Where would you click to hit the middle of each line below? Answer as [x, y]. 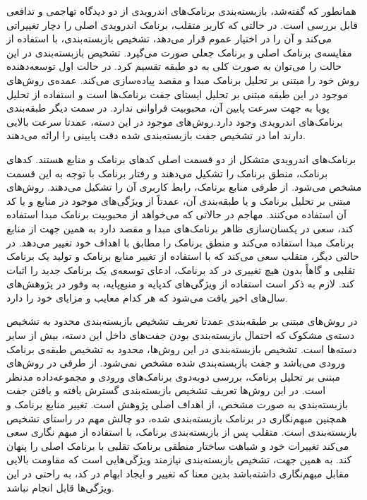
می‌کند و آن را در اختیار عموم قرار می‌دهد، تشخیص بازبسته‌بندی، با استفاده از [169, 38]
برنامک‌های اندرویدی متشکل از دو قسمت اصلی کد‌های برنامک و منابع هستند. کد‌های [181, 159]
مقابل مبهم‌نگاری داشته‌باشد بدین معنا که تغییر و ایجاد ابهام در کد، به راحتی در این [178, 473]
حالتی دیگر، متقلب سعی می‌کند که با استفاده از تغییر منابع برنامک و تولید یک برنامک [183, 256]
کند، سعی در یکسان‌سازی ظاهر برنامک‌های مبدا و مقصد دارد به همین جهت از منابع [180, 228]
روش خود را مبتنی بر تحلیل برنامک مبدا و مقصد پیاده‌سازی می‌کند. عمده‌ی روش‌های [183, 79]
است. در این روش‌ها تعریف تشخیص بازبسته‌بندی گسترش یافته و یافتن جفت [166, 390]
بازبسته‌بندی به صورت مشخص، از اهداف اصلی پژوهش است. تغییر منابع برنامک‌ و [177, 404]
